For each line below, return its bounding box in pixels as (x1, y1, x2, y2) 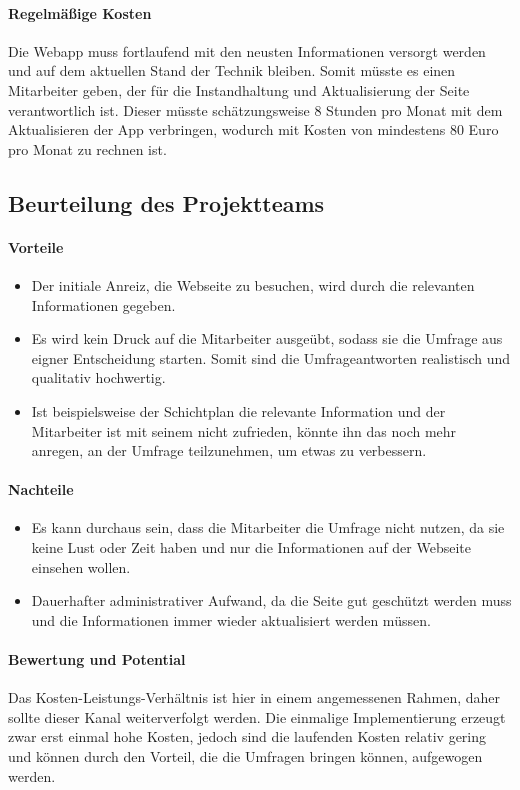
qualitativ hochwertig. (31, 367, 166, 388)
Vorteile (8, 236, 64, 257)
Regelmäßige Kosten (8, 2, 152, 23)
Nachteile (8, 479, 74, 500)
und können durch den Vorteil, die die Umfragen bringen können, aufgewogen (8, 746, 483, 767)
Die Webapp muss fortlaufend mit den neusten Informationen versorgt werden (8, 40, 486, 61)
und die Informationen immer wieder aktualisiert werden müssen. (31, 609, 431, 630)
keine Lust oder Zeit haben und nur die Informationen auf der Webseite (31, 537, 472, 558)
